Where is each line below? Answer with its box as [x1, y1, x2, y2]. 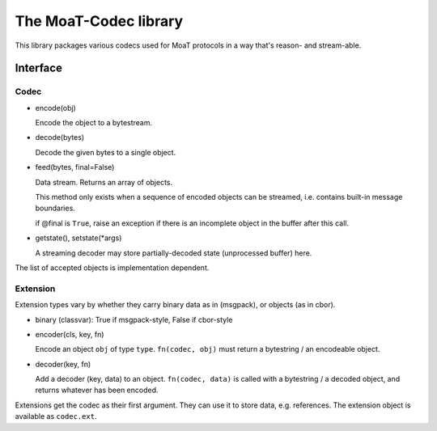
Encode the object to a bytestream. [35, 118, 153, 128]
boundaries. [35, 203, 76, 213]
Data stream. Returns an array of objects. [35, 177, 173, 187]
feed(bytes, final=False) [35, 163, 115, 172]
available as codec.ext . [15, 412, 97, 421]
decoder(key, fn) [35, 359, 91, 369]
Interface [15, 61, 62, 75]
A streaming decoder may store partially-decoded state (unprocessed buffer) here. [35, 247, 312, 258]
